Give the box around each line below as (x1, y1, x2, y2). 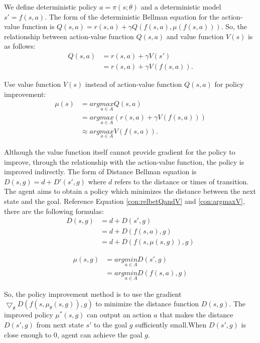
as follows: (4, 41, 36, 51)
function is (22, 21, 55, 32)
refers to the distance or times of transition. (114, 176, 249, 186)
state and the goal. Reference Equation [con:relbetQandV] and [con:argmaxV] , (4, 195, 245, 206)
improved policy (4, 309, 53, 320)
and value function (166, 31, 224, 41)
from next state (36, 319, 84, 329)
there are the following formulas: (4, 205, 104, 216)
